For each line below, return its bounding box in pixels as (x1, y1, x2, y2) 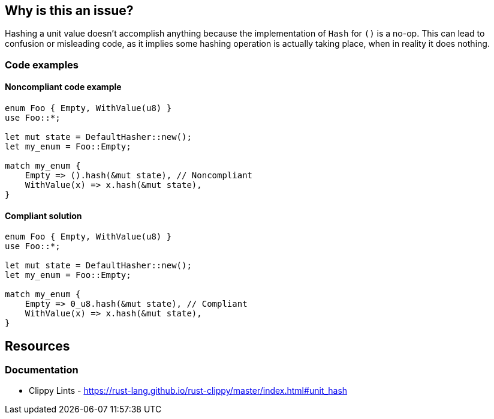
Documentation (5, 364, 79, 376)
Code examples (5, 58, 79, 71)
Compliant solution (5, 210, 82, 221)
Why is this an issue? (5, 3, 134, 18)
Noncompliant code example (5, 82, 122, 92)
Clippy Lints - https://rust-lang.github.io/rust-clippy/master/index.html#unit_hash (29, 385, 348, 396)
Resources (5, 338, 70, 354)
